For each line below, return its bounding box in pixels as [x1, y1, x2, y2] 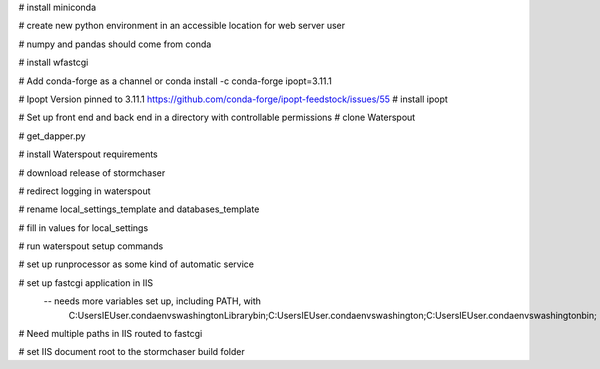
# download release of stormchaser [18, 166, 166, 179]
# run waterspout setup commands [18, 240, 164, 252]
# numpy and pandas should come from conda [18, 38, 212, 50]
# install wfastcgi [18, 56, 89, 69]
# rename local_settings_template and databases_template [18, 203, 260, 215]
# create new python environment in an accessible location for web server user [18, 20, 345, 32]
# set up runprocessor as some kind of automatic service [18, 258, 255, 270]
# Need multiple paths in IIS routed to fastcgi [18, 328, 203, 340]
